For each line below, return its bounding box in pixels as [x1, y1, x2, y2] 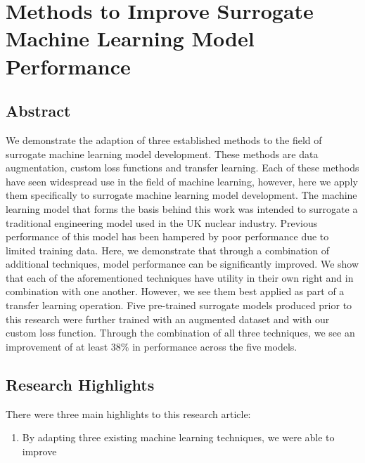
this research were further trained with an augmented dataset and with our [6, 311, 330, 326]
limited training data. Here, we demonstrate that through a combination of [6, 242, 329, 257]
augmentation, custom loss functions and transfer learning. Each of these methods [6, 160, 359, 175]
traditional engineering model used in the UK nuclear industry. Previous [6, 215, 318, 230]
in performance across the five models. [132, 339, 297, 353]
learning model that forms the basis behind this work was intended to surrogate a [6, 201, 358, 216]
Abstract [6, 100, 71, 122]
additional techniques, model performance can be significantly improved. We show [6, 256, 359, 271]
